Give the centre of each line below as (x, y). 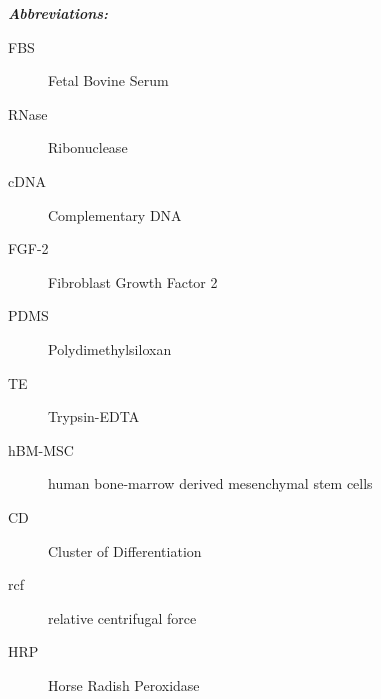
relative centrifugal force (122, 617)
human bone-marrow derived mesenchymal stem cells (210, 483)
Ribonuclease (88, 147)
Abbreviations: (58, 13)
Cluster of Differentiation (125, 550)
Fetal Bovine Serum (108, 80)
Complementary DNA (115, 214)
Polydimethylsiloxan (110, 348)
